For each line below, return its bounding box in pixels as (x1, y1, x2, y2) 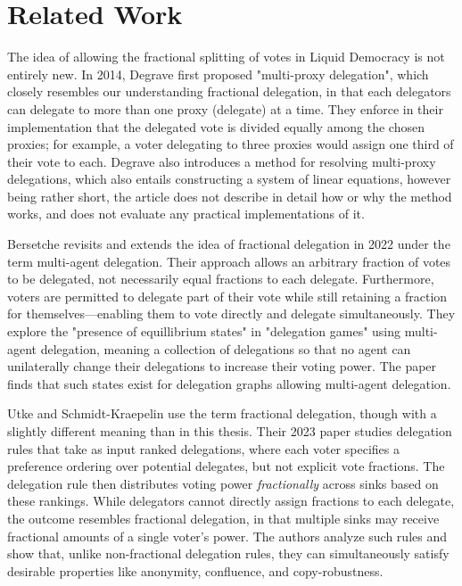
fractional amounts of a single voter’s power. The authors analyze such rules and (7, 526, 447, 545)
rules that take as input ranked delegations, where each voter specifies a (7, 439, 400, 458)
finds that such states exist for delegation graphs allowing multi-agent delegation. (7, 374, 451, 392)
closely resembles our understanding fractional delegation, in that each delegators (7, 82, 451, 101)
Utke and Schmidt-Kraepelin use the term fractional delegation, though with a (7, 404, 437, 423)
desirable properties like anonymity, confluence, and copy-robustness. (7, 561, 384, 580)
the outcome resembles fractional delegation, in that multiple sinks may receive (7, 508, 440, 527)
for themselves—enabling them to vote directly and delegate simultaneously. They (7, 304, 456, 323)
